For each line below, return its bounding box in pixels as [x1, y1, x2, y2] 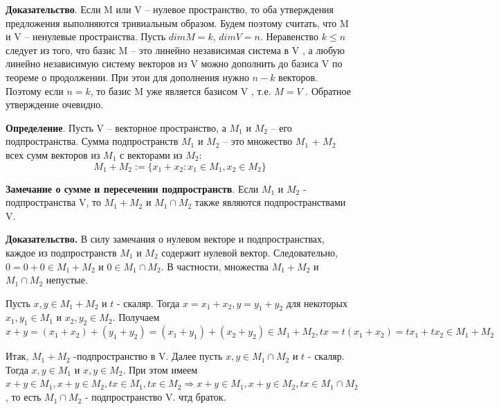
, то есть [6, 390, 42, 404]
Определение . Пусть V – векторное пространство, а [6, 120, 226, 134]
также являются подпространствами [194, 195, 346, 209]
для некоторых [286, 295, 347, 310]
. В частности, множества [161, 259, 269, 273]
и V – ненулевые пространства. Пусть [6, 29, 166, 44]
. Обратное [305, 83, 351, 98]
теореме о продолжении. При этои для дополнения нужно [6, 69, 249, 84]
